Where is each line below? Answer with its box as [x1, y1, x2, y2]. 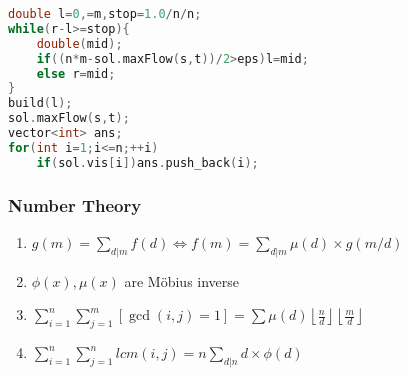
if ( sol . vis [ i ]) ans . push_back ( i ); [36, 155, 259, 170]
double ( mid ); [36, 36, 123, 51]
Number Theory [8, 192, 142, 217]
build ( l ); [8, 96, 73, 111]
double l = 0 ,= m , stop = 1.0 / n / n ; [8, 7, 202, 21]
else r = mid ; [36, 66, 116, 81]
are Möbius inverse [124, 270, 240, 291]
